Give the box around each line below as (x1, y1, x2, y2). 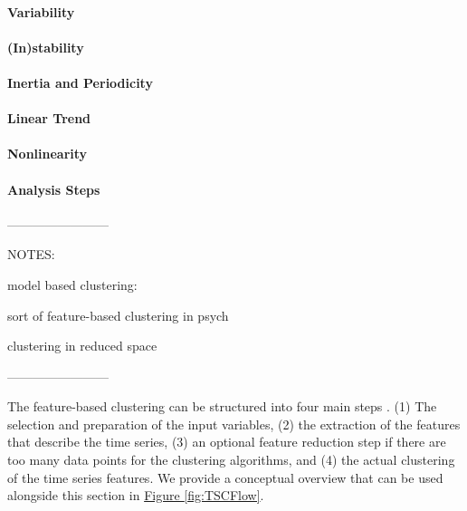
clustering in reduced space (7, 336, 157, 355)
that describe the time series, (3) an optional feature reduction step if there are (7, 432, 446, 451)
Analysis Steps (7, 179, 100, 198)
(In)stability (7, 37, 84, 56)
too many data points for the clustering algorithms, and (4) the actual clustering (7, 450, 455, 469)
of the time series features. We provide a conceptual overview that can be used (7, 468, 443, 487)
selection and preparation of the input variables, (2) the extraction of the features (7, 414, 461, 433)
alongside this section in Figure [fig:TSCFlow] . (7, 486, 264, 505)
